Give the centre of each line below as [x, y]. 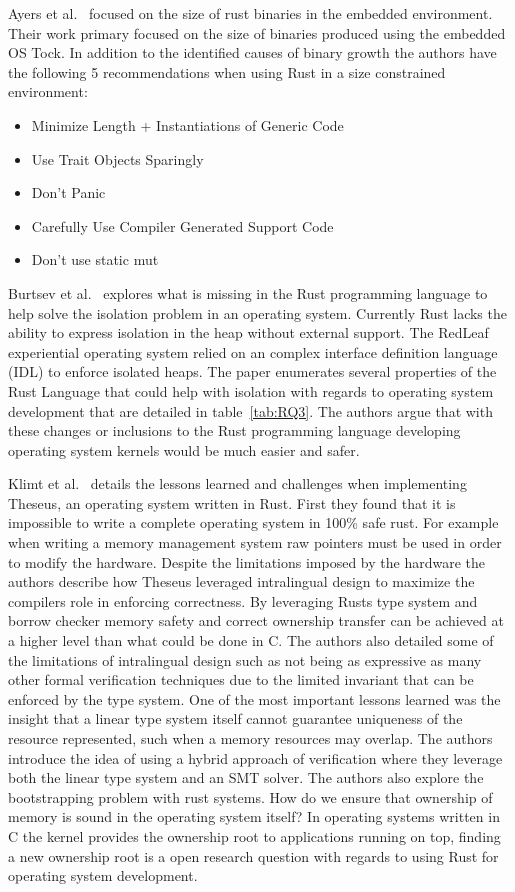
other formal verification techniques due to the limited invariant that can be [241, 679]
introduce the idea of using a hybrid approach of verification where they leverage [255, 757]
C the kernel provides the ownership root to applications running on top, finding [254, 835]
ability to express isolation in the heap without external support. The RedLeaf [248, 332]
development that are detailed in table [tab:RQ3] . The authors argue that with [250, 410]
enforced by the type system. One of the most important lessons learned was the [254, 698]
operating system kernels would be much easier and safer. [184, 449]
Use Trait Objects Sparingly [117, 158]
